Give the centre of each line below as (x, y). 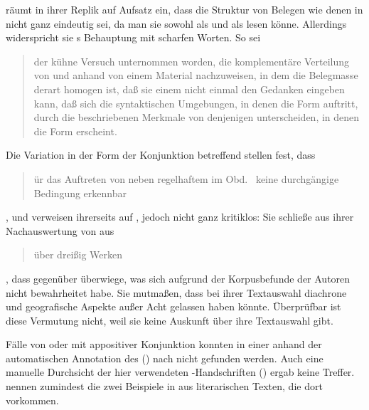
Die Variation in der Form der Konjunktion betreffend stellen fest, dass (161, 155)
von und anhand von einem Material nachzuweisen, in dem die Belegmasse (196, 75)
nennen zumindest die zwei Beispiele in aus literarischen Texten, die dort (164, 386)
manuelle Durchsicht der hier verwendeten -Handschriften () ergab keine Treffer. (180, 372)
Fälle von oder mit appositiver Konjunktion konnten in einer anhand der (164, 344)
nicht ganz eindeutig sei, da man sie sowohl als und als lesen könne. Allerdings (176, 23)
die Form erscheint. (75, 131)
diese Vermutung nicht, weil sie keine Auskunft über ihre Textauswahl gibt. (170, 320)
